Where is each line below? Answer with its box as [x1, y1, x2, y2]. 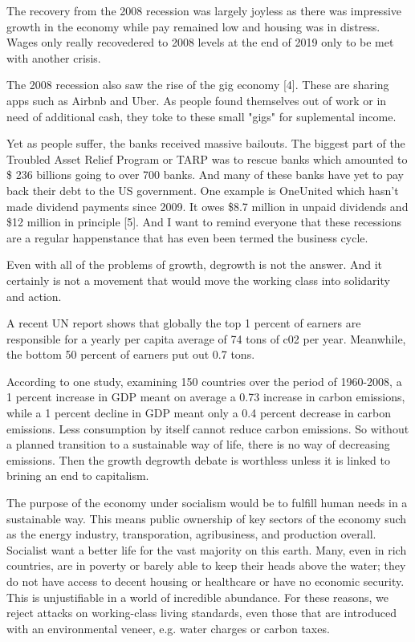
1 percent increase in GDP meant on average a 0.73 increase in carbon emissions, [6, 388, 405, 405]
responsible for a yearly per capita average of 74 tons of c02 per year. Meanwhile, [6, 330, 406, 347]
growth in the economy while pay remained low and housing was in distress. [6, 18, 380, 35]
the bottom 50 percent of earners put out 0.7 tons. [6, 346, 255, 363]
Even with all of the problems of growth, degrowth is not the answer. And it [6, 256, 383, 273]
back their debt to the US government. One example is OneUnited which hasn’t [6, 181, 399, 198]
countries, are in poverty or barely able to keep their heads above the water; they [6, 557, 406, 574]
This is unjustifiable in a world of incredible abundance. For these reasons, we [6, 588, 389, 605]
